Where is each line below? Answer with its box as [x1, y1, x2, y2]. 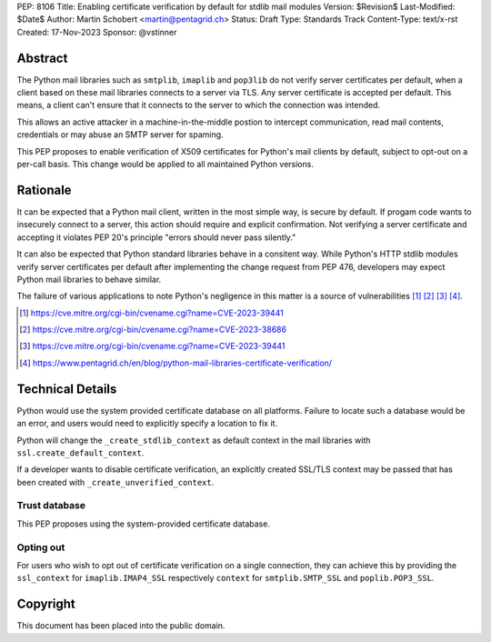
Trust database [16, 499, 86, 512]
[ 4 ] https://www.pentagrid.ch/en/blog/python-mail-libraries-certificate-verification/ [19, 357, 332, 368]
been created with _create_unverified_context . [16, 476, 215, 487]
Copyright [16, 597, 76, 612]
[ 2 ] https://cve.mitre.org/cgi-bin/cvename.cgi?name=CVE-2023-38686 [19, 324, 286, 336]
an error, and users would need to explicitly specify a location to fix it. [16, 418, 277, 429]
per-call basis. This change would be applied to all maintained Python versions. [16, 159, 314, 170]
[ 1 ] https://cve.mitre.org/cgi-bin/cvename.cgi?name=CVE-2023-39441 [19, 307, 284, 318]
